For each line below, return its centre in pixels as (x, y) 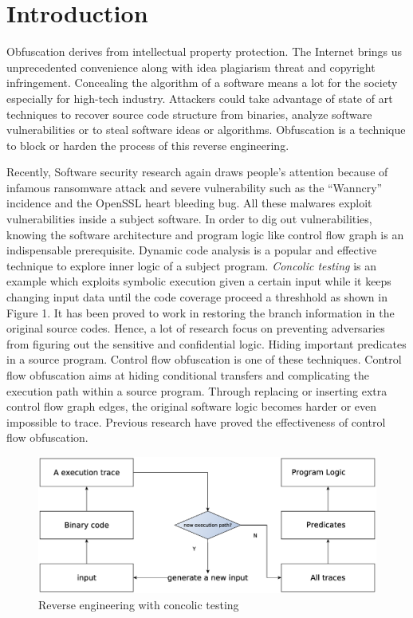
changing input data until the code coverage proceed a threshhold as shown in (197, 297)
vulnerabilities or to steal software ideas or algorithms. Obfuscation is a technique (206, 130)
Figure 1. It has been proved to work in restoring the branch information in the (201, 312)
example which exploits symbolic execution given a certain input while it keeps (199, 281)
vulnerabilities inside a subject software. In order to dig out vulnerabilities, (189, 219)
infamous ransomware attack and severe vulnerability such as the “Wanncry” (195, 187)
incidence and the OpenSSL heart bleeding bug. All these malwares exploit (189, 203)
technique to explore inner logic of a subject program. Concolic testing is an (191, 265)
